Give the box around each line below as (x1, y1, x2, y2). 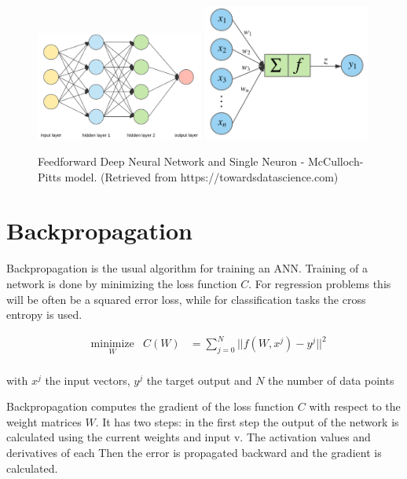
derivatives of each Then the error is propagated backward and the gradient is (6, 444, 382, 460)
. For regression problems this (248, 276, 391, 292)
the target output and (146, 371, 252, 388)
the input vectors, (45, 371, 130, 388)
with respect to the (309, 398, 401, 415)
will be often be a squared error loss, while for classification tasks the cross (6, 291, 366, 307)
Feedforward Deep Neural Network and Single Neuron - (38, 153, 305, 170)
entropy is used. (6, 306, 82, 323)
